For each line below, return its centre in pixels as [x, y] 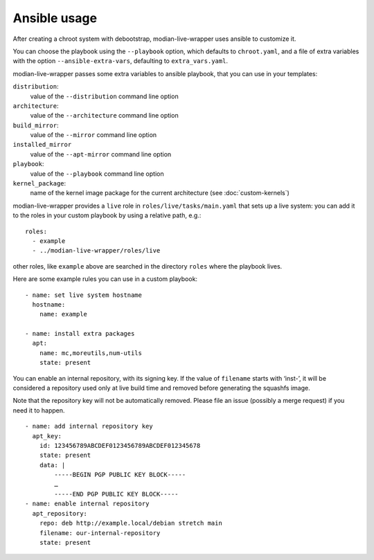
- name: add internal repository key [89, 426]
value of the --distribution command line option [105, 96]
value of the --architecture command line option [105, 116]
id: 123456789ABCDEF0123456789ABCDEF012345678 [120, 445]
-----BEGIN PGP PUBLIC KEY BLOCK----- [120, 475]
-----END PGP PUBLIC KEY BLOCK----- [117, 494]
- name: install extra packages [80, 334]
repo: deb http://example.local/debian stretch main [131, 523]
